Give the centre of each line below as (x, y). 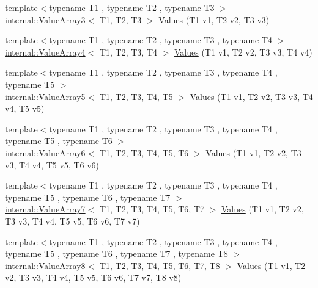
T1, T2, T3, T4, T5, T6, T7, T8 (160, 265)
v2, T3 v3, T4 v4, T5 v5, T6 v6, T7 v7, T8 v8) (93, 277)
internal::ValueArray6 (45, 152)
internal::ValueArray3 (45, 19)
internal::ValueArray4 (45, 52)
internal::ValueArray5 (45, 96)
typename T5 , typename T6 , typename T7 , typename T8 (116, 254)
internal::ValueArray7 (45, 209)
